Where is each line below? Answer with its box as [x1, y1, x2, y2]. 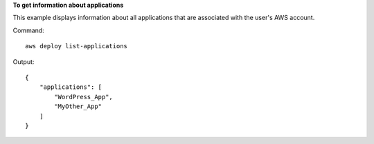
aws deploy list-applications [25, 42, 128, 50]
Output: [12, 57, 35, 65]
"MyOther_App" [54, 103, 103, 110]
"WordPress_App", [54, 93, 114, 101]
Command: [12, 26, 44, 34]
